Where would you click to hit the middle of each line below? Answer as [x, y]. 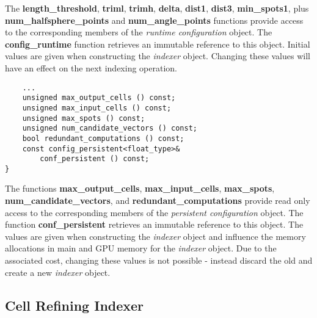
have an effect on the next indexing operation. [91, 67]
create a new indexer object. [58, 272]
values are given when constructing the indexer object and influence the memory [155, 236]
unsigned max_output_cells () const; [99, 98]
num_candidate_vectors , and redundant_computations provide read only [158, 201]
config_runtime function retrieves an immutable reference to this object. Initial [158, 44]
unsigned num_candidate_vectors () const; [110, 128]
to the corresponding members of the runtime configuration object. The [139, 32]
